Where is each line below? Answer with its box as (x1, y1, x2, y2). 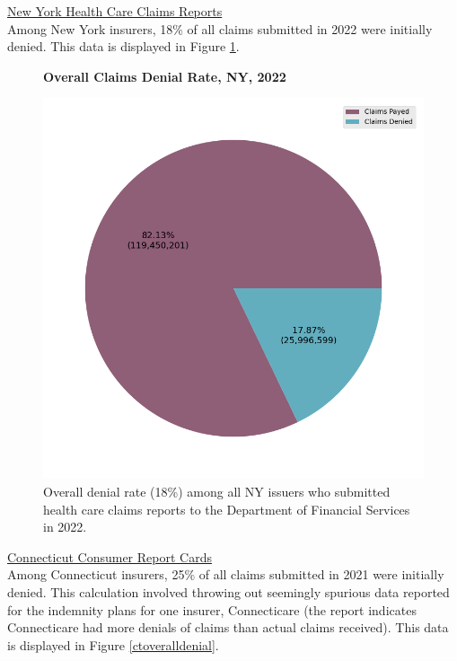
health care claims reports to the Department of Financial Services (43, 499, 410, 518)
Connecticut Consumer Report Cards (7, 547, 212, 566)
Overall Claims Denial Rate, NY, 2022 (43, 66, 286, 85)
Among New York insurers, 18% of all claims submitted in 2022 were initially (7, 19, 433, 38)
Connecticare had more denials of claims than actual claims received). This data (7, 618, 449, 637)
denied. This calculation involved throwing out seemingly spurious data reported (7, 582, 450, 601)
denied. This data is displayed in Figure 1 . (7, 37, 240, 56)
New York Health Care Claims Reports (7, 2, 223, 20)
